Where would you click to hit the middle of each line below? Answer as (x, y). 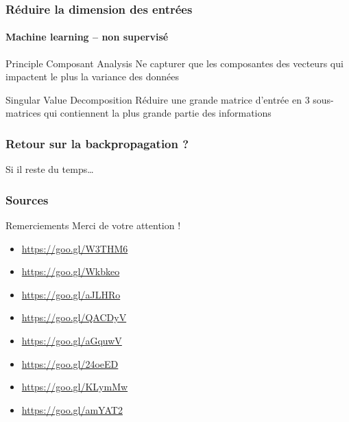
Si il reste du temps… (50, 169)
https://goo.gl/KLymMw (75, 387)
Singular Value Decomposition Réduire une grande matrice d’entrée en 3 (158, 99)
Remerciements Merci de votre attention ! (93, 225)
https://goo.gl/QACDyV (74, 317)
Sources (27, 199)
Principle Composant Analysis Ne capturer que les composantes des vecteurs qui (174, 63)
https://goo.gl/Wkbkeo (71, 271)
